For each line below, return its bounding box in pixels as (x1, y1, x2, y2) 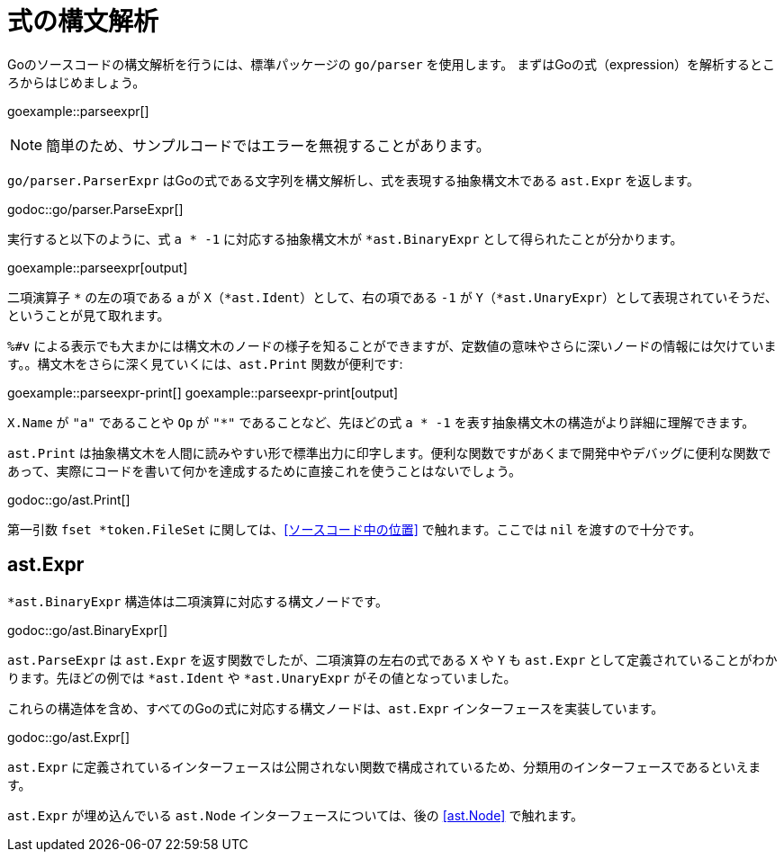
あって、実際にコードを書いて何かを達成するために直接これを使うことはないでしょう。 (7, 462, 521, 479)
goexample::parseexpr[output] (7, 259, 188, 275)
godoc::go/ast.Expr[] (7, 729, 131, 745)
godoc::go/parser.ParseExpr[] (7, 201, 184, 217)
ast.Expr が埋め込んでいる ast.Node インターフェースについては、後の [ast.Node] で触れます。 (7, 807, 584, 823)
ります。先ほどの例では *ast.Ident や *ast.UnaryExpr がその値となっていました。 (7, 669, 517, 685)
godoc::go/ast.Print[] (7, 491, 131, 507)
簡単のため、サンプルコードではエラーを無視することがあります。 (46, 136, 491, 155)
